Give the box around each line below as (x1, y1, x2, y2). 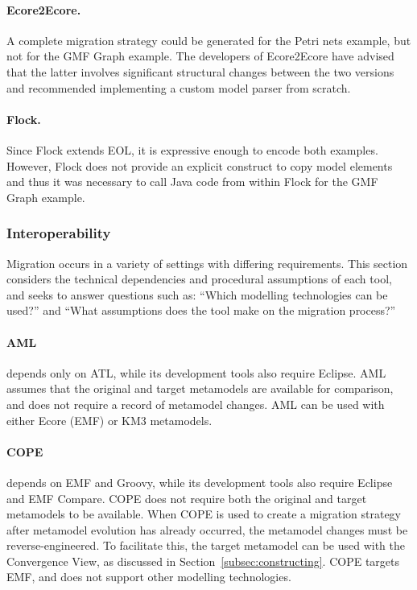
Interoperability (6, 223, 111, 243)
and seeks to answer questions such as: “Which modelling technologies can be (6, 286, 388, 303)
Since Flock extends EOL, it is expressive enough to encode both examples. (6, 141, 378, 158)
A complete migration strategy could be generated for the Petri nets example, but (6, 31, 411, 48)
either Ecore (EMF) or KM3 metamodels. (6, 411, 213, 428)
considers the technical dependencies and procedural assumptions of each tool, (6, 270, 392, 287)
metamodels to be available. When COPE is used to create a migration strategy (6, 505, 401, 522)
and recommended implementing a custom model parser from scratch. (6, 79, 351, 96)
